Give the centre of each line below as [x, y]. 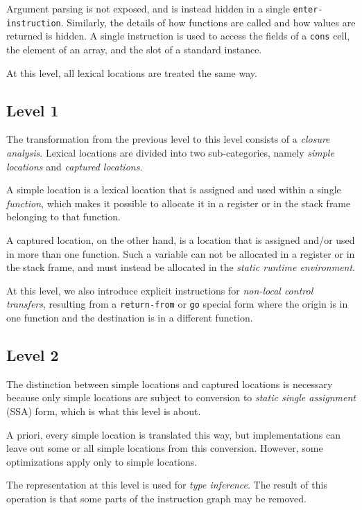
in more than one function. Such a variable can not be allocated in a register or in [181, 253]
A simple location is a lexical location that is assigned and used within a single [174, 190]
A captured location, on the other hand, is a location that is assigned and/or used [181, 239]
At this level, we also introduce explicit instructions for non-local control [160, 290]
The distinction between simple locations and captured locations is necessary [170, 384]
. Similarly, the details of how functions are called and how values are [208, 22]
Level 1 [33, 110]
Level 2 [33, 354]
